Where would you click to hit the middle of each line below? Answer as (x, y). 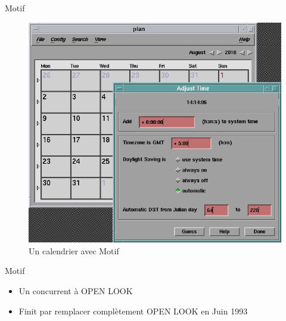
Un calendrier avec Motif (74, 250)
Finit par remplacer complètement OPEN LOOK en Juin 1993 (133, 311)
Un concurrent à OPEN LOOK (76, 291)
